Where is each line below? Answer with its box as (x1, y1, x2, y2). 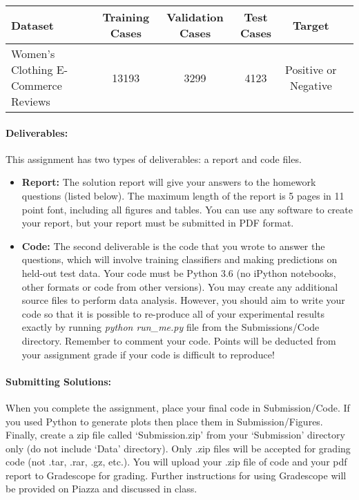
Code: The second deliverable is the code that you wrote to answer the (21, 238, 325, 253)
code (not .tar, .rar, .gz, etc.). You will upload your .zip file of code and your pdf (6, 454, 347, 469)
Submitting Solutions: (6, 374, 112, 388)
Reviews (11, 93, 50, 109)
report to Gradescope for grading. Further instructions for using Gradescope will (6, 468, 347, 482)
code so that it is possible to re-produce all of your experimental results (21, 306, 324, 320)
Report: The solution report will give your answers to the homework (21, 175, 316, 189)
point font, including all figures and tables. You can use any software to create (21, 202, 353, 216)
